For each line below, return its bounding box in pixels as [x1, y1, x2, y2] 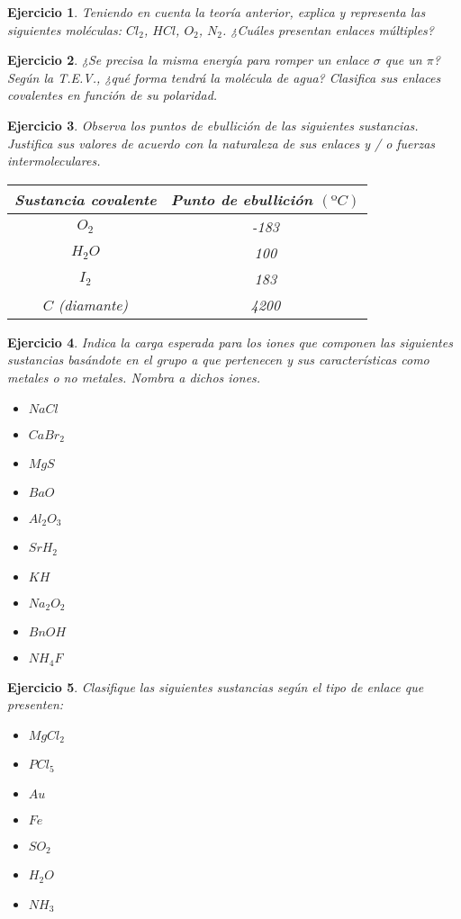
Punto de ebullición [170, 188, 313, 210]
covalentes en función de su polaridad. [7, 86, 218, 104]
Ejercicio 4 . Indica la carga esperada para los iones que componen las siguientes [7, 332, 453, 351]
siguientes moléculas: [7, 20, 122, 39]
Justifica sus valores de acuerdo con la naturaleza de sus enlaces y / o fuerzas [7, 133, 436, 152]
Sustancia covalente [14, 188, 157, 210]
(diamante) [58, 293, 129, 315]
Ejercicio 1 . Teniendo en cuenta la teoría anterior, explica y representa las [7, 3, 426, 21]
